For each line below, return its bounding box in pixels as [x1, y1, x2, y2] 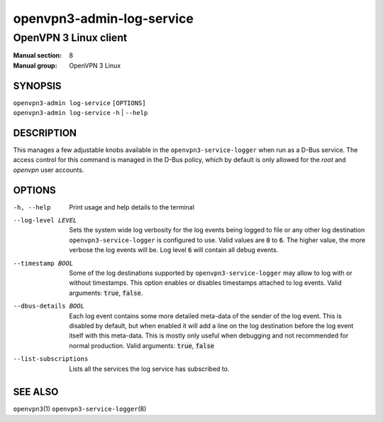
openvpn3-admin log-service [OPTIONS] [13, 99, 146, 107]
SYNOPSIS [13, 80, 62, 92]
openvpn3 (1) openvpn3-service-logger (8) [13, 405, 147, 413]
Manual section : [13, 51, 62, 60]
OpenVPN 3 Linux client [13, 31, 128, 44]
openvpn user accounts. [13, 166, 84, 174]
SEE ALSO [13, 386, 59, 398]
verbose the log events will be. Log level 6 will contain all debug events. [69, 246, 279, 254]
